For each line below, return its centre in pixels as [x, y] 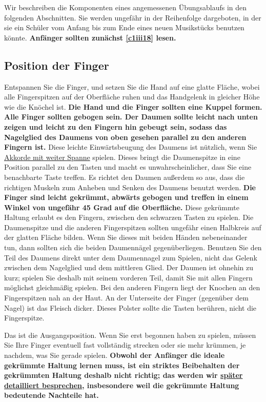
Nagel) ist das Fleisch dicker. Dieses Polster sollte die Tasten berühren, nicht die [130, 307]
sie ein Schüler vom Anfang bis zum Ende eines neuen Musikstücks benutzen [124, 27]
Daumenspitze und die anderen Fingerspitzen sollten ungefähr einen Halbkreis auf [133, 227]
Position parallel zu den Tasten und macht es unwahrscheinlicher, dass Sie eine [128, 167]
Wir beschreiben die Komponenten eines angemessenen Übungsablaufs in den [126, 7]
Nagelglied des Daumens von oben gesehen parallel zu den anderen [125, 137]
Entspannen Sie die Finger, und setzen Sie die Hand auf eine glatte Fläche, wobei [132, 86]
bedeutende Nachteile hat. [52, 395]
